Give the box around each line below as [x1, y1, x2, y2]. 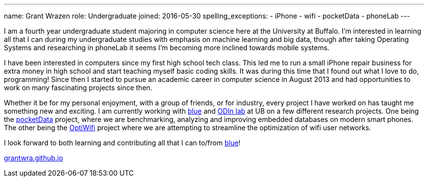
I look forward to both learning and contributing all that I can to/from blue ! [4, 139, 241, 147]
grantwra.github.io [4, 154, 63, 162]
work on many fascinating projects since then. [4, 83, 152, 92]
